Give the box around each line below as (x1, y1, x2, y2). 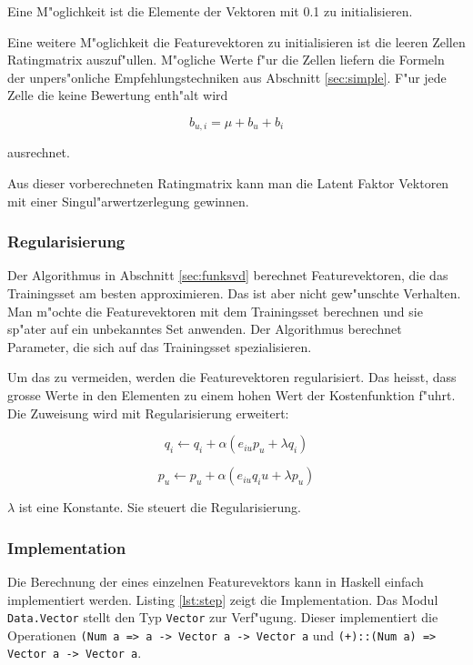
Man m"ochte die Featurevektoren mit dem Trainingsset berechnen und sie (7, 301, 423, 320)
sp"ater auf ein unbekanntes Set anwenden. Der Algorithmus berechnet (7, 319, 402, 338)
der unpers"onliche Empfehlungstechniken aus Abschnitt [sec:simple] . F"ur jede (7, 67, 447, 86)
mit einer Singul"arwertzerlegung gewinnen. (7, 191, 249, 210)
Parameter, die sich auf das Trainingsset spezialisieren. (7, 337, 312, 356)
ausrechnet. (7, 143, 70, 162)
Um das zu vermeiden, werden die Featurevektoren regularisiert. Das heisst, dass (7, 368, 457, 387)
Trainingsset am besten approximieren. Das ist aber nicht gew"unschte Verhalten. (7, 284, 461, 303)
